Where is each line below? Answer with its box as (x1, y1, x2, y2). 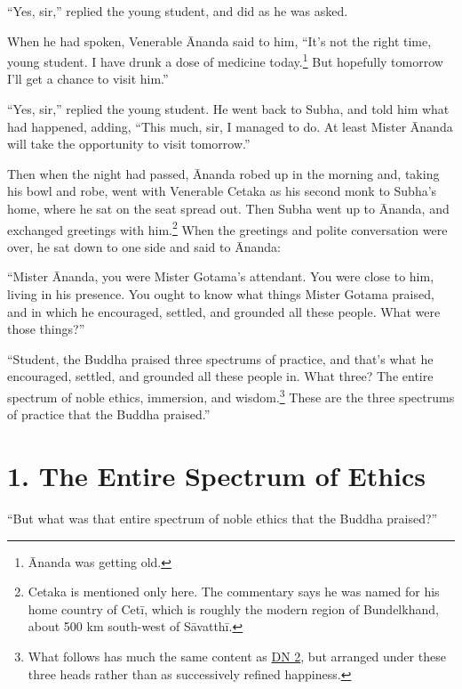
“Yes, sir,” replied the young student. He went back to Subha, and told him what (7, 100, 450, 118)
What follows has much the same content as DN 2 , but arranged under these (28, 646, 446, 665)
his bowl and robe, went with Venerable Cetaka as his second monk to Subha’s (7, 182, 437, 200)
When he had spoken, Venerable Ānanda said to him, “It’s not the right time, (7, 31, 432, 50)
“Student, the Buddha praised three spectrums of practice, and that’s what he (7, 349, 434, 368)
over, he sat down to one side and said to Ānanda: (7, 237, 281, 255)
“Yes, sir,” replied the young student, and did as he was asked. (7, 2, 348, 20)
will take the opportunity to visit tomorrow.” (7, 134, 251, 153)
